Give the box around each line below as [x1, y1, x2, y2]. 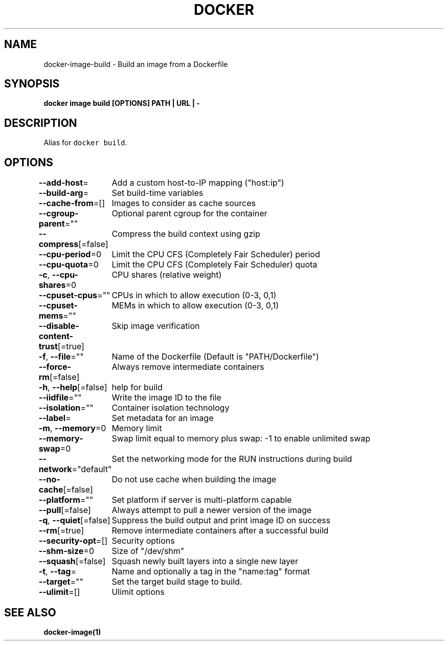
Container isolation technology [111, 403, 230, 413]
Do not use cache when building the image [111, 474, 277, 485]
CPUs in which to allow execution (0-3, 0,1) [111, 290, 277, 301]
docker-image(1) [43, 627, 101, 636]
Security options [111, 536, 175, 546]
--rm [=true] [38, 525, 84, 536]
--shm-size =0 [38, 546, 94, 557]
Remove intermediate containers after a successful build [111, 525, 329, 536]
